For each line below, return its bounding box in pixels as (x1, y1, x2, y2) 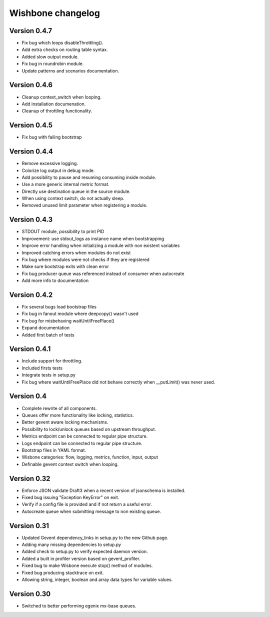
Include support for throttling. (21, 358, 82, 364)
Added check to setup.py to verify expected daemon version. (21, 548, 148, 554)
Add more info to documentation (21, 277, 89, 283)
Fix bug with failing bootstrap (21, 134, 82, 140)
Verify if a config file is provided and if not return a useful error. (21, 501, 152, 507)
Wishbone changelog (9, 7, 100, 18)
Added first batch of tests (21, 331, 74, 337)
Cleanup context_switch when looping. (21, 94, 102, 100)
